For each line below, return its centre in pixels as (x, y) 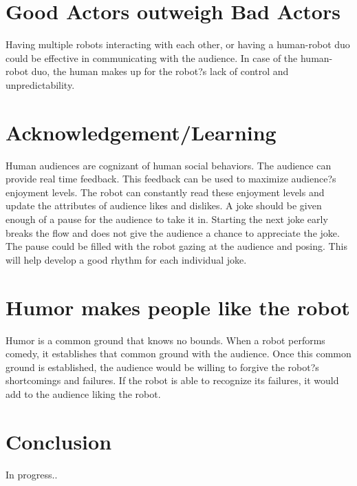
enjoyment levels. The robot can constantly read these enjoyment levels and (165, 192)
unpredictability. (40, 84)
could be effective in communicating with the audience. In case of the (152, 57)
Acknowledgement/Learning (141, 132)
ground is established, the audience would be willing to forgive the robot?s (162, 367)
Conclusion (59, 441)
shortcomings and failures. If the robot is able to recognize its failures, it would (172, 380)
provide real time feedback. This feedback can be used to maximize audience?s (171, 179)
